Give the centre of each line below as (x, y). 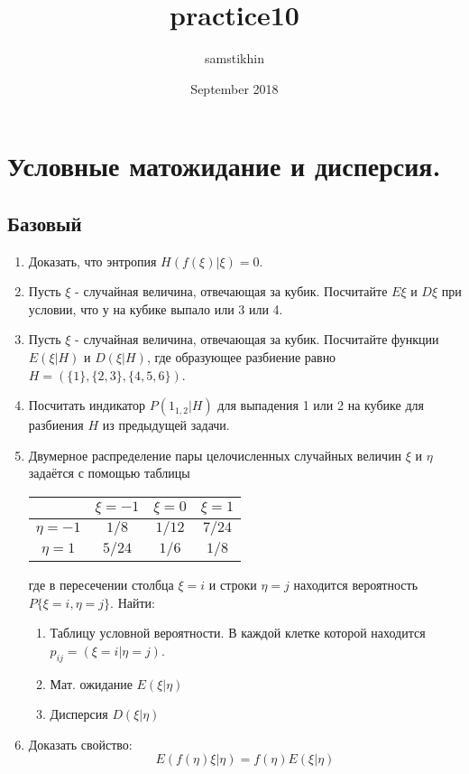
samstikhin (234, 58)
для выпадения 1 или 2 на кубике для (321, 405)
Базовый (45, 223)
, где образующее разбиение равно (241, 357)
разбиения (56, 425)
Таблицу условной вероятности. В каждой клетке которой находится (238, 633)
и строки (233, 585)
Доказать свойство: (80, 744)
